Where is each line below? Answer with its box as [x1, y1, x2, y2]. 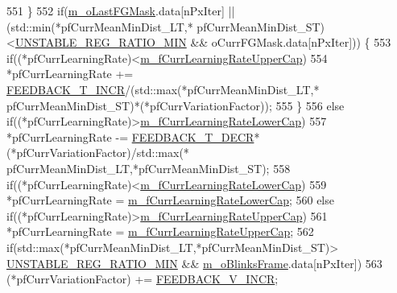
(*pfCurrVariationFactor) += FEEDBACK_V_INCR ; [6, 270, 279, 287]
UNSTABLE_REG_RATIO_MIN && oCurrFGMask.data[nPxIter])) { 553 [14, 34, 391, 51]
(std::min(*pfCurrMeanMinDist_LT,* [6, 18, 193, 35]
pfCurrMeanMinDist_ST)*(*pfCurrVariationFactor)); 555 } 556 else [6, 97, 345, 113]
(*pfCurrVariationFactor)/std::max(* [6, 144, 189, 161]
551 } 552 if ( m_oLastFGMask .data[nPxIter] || [6, 2, 235, 19]
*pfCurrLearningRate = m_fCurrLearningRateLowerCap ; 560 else [6, 192, 334, 208]
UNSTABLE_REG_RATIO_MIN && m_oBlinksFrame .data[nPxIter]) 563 [6, 254, 383, 271]
